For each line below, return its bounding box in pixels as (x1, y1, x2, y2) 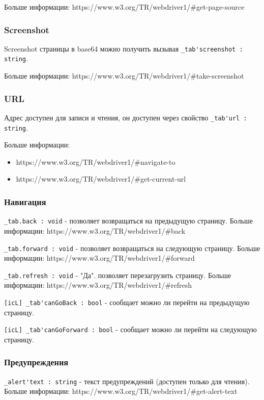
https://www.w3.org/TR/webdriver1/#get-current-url (16, 173, 186, 184)
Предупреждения (4, 356, 69, 368)
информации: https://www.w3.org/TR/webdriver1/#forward (4, 253, 195, 263)
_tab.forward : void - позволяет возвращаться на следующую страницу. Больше (4, 242, 260, 253)
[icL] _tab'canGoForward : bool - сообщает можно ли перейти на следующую (4, 324, 257, 335)
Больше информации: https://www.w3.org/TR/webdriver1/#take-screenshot (4, 70, 244, 81)
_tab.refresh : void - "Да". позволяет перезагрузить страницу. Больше (4, 269, 231, 280)
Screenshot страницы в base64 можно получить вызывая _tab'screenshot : (4, 43, 243, 54)
